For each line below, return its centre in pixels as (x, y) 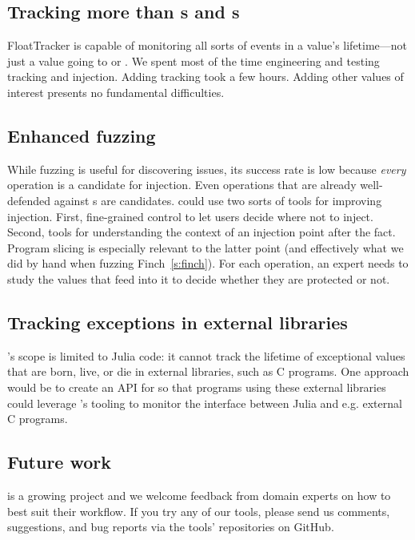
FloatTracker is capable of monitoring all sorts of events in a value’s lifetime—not (207, 45)
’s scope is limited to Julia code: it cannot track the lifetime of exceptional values (206, 355)
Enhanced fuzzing (82, 135)
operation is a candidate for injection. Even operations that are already (182, 185)
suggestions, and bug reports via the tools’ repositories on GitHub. (171, 527)
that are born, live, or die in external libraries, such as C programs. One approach (208, 371)
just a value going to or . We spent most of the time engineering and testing (194, 60)
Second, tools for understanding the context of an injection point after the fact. (202, 232)
